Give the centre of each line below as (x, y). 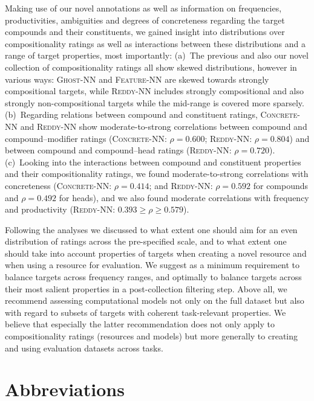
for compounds (281, 185)
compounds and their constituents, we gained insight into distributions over (145, 32)
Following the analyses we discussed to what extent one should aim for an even (151, 229)
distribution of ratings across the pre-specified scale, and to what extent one (146, 241)
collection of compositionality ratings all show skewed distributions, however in (151, 67)
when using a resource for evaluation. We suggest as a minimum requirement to (152, 265)
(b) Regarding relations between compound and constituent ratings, (131, 114)
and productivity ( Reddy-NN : (60, 209)
